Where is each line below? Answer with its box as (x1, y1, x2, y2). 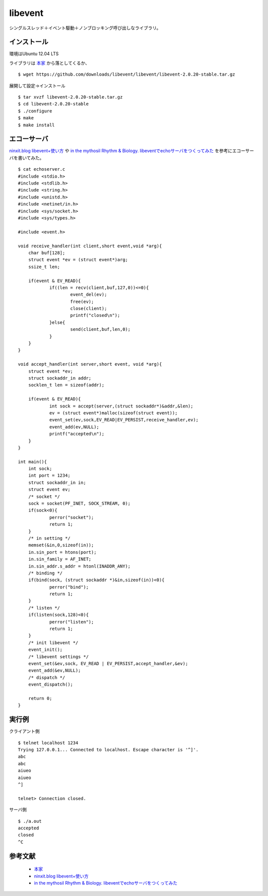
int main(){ (18, 459, 47, 465)
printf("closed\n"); (70, 312, 120, 318)
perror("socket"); (49, 514, 94, 520)
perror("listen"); (49, 619, 94, 624)
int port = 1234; (28, 473, 70, 479)
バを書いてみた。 (9, 155, 44, 161)
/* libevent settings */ (28, 654, 89, 659)
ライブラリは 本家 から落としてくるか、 (9, 60, 90, 66)
